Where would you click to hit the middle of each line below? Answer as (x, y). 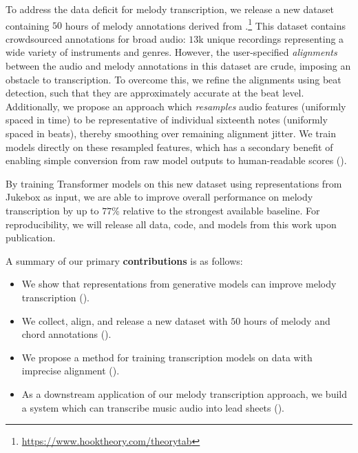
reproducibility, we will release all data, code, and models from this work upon (171, 224)
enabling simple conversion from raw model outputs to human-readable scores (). (176, 160)
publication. (31, 238)
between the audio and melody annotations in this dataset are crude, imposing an (178, 66)
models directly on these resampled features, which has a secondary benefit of (169, 147)
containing (28, 25)
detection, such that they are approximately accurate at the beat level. (155, 93)
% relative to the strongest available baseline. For (216, 210)
